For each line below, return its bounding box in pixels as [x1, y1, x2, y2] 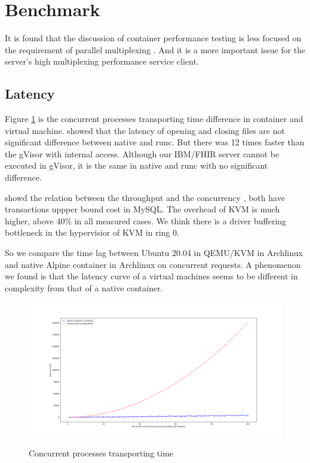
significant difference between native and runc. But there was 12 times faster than [5, 136, 305, 148]
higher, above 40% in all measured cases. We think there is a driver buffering [5, 214, 287, 227]
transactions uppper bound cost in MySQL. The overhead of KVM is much [5, 203, 280, 215]
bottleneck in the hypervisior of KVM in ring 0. [5, 226, 179, 239]
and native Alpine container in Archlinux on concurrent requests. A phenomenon [5, 258, 301, 270]
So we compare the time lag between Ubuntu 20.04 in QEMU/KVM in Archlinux [5, 246, 303, 259]
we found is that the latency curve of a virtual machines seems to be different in [5, 270, 298, 282]
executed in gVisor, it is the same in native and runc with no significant [5, 159, 268, 172]
